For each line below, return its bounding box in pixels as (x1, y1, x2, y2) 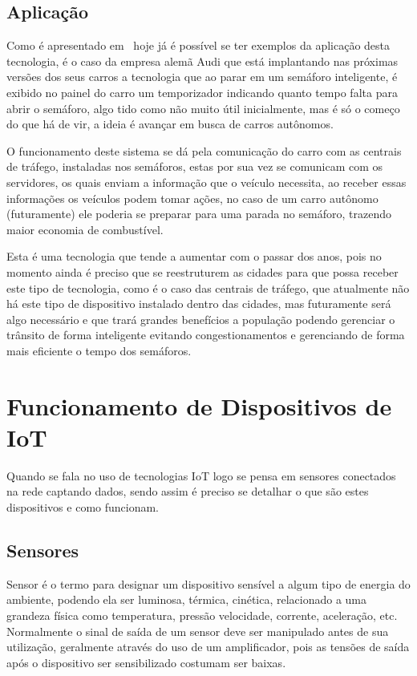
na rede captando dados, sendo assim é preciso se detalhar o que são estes (6, 483, 369, 500)
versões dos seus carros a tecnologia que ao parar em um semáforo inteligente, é (6, 68, 398, 85)
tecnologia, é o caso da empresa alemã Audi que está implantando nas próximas (6, 52, 399, 69)
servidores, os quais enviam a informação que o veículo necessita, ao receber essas (6, 173, 407, 190)
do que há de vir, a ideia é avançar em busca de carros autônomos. (6, 115, 334, 132)
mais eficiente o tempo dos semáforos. (6, 342, 192, 358)
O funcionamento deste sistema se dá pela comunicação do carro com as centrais (6, 142, 402, 159)
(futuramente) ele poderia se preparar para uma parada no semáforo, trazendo (6, 205, 392, 222)
